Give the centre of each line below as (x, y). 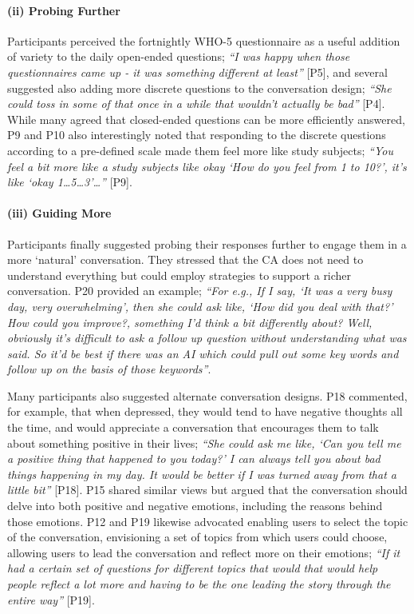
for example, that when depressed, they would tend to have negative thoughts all (205, 411)
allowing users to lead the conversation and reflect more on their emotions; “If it (204, 552)
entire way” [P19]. (51, 599)
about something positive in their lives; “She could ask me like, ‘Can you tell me (204, 443)
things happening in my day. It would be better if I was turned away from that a (202, 474)
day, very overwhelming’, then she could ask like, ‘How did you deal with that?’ (200, 306)
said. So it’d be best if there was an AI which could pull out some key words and (203, 353)
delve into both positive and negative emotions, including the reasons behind (195, 506)
